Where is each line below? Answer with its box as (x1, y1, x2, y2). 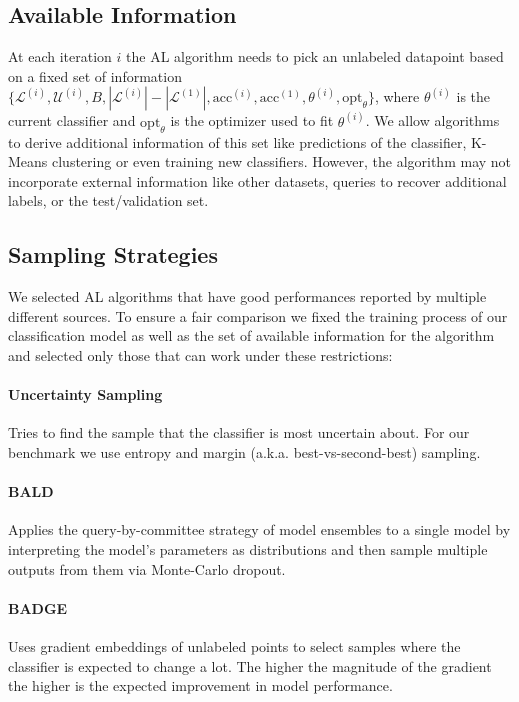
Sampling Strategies (8, 239, 218, 270)
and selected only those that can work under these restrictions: (8, 344, 393, 365)
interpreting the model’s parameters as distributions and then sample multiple (8, 538, 488, 559)
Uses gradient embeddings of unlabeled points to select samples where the (8, 635, 461, 656)
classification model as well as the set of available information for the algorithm (8, 325, 495, 346)
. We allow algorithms (365, 110, 500, 131)
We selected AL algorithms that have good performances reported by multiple (8, 286, 487, 307)
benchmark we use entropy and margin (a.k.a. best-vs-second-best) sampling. (8, 441, 481, 462)
